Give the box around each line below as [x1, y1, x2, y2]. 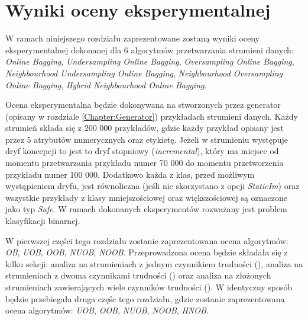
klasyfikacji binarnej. [5, 215, 80, 227]
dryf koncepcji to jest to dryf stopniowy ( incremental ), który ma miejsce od [5, 145, 279, 157]
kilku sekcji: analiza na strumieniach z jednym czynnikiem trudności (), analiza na [5, 257, 303, 270]
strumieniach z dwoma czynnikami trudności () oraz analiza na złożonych [5, 269, 271, 281]
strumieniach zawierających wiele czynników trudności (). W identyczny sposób [5, 281, 293, 293]
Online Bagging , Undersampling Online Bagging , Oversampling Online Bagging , [5, 55, 294, 68]
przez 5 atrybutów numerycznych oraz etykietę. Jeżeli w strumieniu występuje [5, 133, 288, 145]
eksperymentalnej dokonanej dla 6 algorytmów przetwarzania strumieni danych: [5, 43, 294, 56]
